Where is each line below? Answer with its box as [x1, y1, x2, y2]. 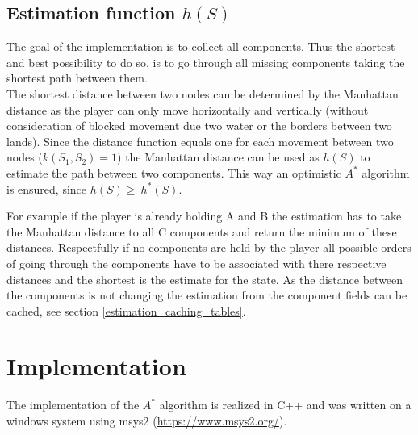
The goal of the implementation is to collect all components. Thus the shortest [6, 38, 395, 55]
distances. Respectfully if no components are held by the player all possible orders [6, 239, 412, 256]
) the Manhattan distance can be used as [117, 148, 320, 165]
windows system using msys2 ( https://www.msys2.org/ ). [6, 412, 287, 429]
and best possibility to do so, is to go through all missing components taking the [6, 53, 405, 70]
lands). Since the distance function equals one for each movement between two [6, 132, 394, 149]
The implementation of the [6, 396, 140, 413]
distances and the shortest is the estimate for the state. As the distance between [6, 270, 403, 287]
